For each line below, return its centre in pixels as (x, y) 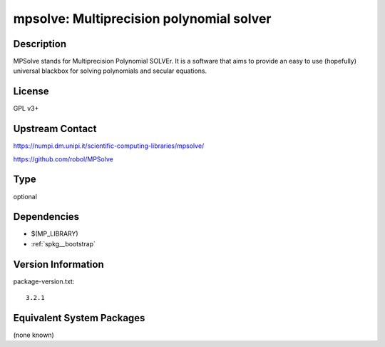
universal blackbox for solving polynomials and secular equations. (110, 71)
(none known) (34, 335)
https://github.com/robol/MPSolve (63, 159)
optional (25, 196)
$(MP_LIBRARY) (55, 234)
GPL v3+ (26, 109)
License (31, 92)
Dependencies (46, 217)
